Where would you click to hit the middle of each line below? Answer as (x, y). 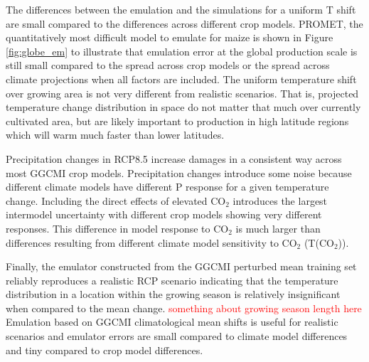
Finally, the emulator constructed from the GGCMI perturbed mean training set (181, 266)
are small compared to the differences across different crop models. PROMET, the (184, 23)
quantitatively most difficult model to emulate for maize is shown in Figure (170, 37)
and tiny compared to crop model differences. (105, 350)
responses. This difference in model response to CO (117, 228)
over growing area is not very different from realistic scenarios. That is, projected (182, 93)
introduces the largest (280, 200)
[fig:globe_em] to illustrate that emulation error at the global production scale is (182, 51)
